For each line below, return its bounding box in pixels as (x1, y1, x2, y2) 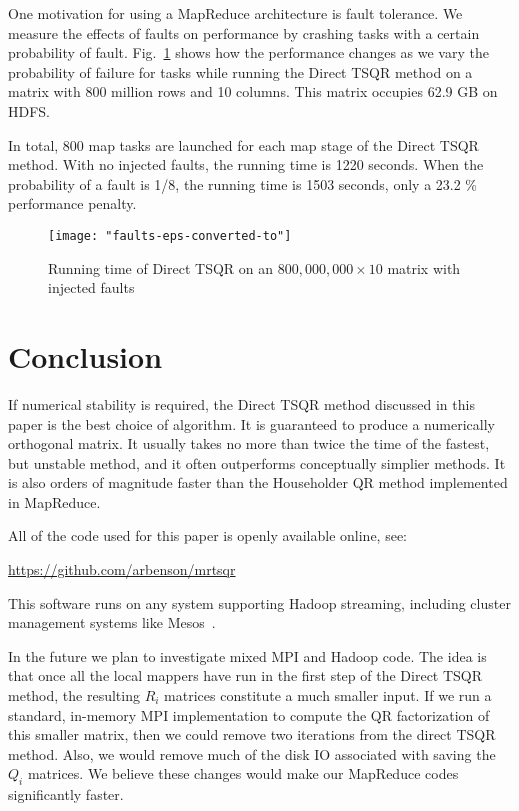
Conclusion (8, 335, 163, 376)
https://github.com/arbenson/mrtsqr (8, 559, 236, 580)
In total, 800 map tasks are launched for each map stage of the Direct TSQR (8, 134, 479, 155)
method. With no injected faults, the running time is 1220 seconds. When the (8, 154, 484, 175)
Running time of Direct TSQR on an (48, 257, 274, 278)
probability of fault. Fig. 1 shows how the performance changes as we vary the (8, 42, 489, 63)
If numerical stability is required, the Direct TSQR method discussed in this (8, 393, 475, 414)
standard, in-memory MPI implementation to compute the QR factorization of (8, 704, 490, 725)
